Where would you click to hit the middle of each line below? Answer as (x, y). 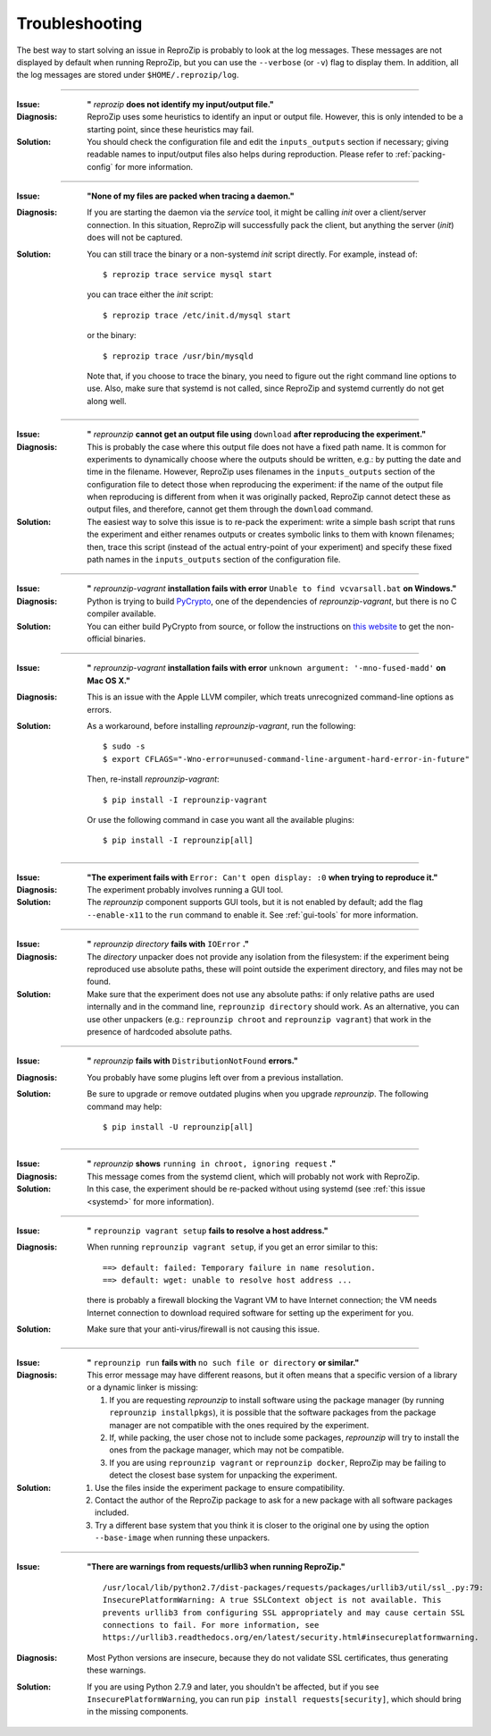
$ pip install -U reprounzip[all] (178, 1126)
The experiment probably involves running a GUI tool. (185, 890)
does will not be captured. (135, 238)
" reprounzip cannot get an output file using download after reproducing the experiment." (257, 435)
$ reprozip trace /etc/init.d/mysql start (197, 315)
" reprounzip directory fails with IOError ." (168, 944)
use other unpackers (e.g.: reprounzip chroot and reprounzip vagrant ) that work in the (259, 1019)
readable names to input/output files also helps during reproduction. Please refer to (240, 154)
